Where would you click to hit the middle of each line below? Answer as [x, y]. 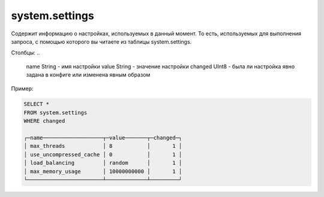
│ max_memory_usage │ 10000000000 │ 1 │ [103, 171]
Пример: [22, 88]
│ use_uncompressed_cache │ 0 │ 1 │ [103, 154]
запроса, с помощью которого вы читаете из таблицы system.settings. [101, 41]
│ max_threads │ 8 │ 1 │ [103, 146]
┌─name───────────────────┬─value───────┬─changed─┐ [103, 138]
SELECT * [37, 104]
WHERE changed [44, 121]
